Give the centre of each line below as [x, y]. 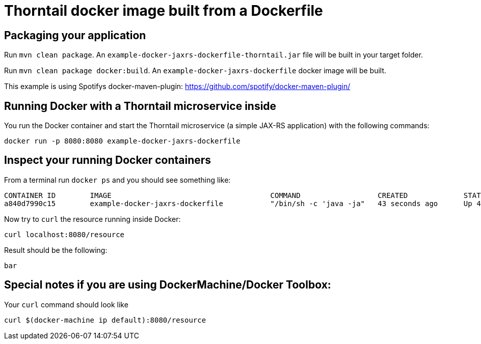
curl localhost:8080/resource [64, 234]
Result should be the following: [56, 250]
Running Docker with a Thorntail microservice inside [140, 106]
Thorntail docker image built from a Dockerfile [164, 11]
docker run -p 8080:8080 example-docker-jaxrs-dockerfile [122, 141]
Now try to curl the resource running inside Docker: [92, 219]
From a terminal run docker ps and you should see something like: [117, 180]
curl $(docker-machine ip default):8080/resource [105, 320]
